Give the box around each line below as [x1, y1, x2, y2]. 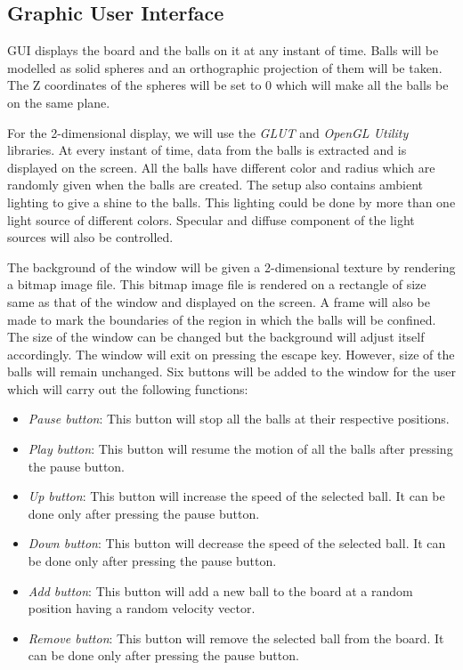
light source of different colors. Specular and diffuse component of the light [7, 210, 415, 229]
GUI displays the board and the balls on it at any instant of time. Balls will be [7, 41, 439, 60]
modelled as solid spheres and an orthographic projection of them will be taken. [7, 58, 443, 77]
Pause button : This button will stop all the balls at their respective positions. [28, 409, 450, 428]
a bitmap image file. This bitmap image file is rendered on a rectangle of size [7, 275, 426, 294]
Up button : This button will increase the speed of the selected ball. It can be [28, 487, 445, 505]
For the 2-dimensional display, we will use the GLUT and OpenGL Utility [7, 123, 409, 141]
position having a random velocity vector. [28, 599, 256, 618]
